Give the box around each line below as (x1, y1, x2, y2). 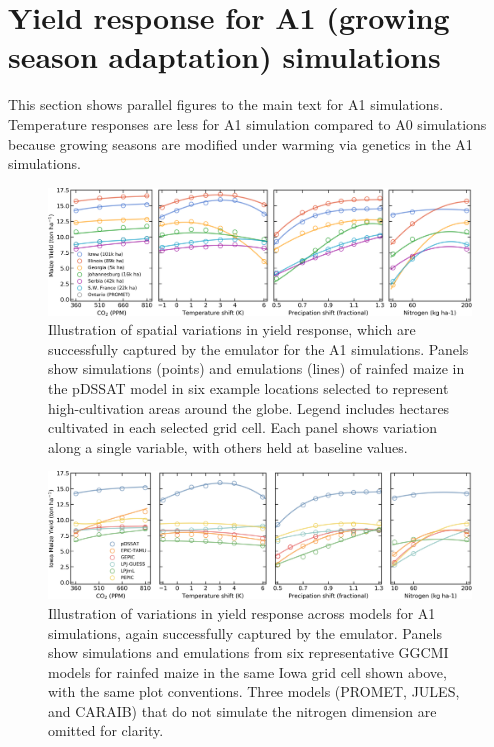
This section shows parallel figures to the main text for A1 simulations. (8, 94, 444, 115)
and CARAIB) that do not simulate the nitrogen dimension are (48, 700, 437, 721)
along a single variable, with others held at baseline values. (48, 436, 408, 457)
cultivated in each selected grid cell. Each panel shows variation (48, 417, 437, 438)
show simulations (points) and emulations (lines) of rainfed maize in (48, 358, 465, 379)
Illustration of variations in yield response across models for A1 (48, 602, 436, 623)
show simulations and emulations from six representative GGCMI (48, 642, 449, 663)
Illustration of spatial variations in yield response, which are (48, 319, 416, 340)
